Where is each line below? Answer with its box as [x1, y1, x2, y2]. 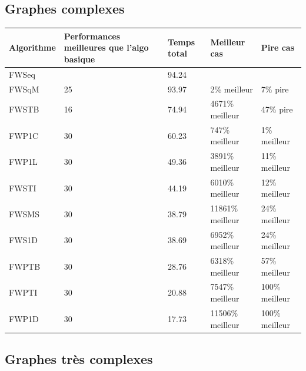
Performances [64, 29, 121, 42]
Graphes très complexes [5, 350, 153, 367]
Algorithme [9, 41, 56, 54]
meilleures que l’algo [64, 41, 149, 54]
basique [64, 52, 95, 65]
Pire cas [261, 41, 295, 54]
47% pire [261, 103, 293, 115]
